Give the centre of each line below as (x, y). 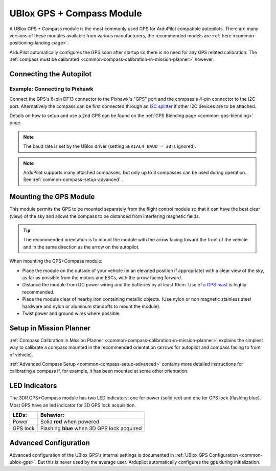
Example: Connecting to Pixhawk (51, 88)
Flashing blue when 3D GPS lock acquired (91, 429)
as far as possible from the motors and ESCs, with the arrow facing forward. (102, 278)
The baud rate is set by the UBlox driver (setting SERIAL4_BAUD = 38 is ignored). (110, 146)
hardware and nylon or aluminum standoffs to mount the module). (91, 306)
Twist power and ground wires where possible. (72, 313)
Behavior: (52, 415)
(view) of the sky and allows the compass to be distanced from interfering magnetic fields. (105, 216)
